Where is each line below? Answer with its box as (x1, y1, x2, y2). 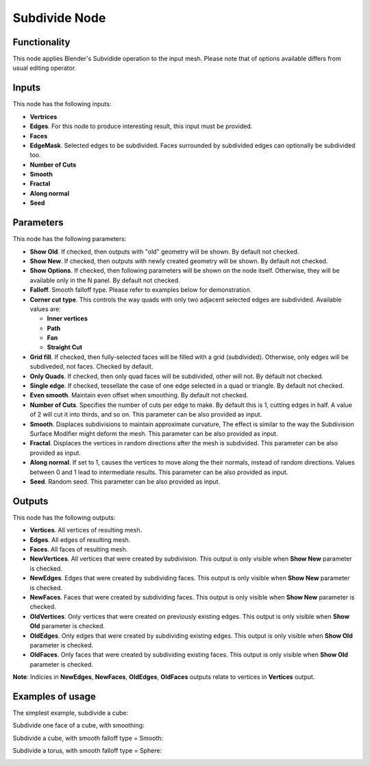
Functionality (12, 36, 71, 48)
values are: (29, 305, 61, 313)
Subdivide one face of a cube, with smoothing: (12, 721, 145, 730)
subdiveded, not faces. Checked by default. (29, 362, 153, 371)
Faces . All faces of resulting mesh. (29, 545, 128, 554)
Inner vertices (47, 314, 88, 323)
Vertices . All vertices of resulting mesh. (29, 526, 143, 534)
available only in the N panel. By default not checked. (29, 276, 181, 284)
